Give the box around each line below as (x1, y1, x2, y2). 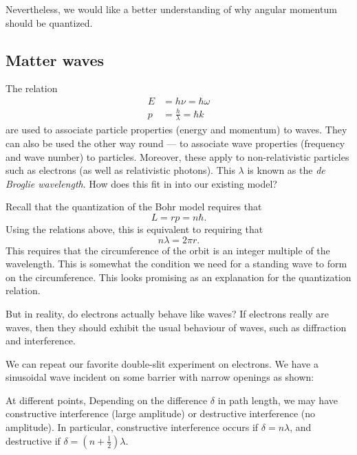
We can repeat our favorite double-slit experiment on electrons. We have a (6, 356, 318, 370)
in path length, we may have (217, 392, 338, 407)
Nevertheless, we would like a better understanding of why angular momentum (6, 2, 337, 16)
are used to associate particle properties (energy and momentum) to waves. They (6, 122, 347, 137)
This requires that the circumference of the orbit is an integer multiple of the (6, 243, 330, 257)
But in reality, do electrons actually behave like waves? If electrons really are (6, 306, 329, 320)
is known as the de (247, 163, 325, 177)
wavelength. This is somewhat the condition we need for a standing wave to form (6, 256, 347, 271)
